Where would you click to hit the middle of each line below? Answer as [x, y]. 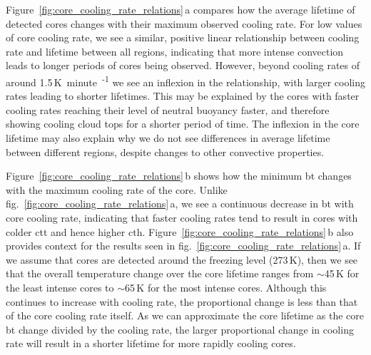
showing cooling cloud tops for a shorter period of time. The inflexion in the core [183, 124]
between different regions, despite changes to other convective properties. [165, 151]
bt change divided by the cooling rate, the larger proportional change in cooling [180, 329]
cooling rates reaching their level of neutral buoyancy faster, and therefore [168, 109]
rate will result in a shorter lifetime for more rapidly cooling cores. [151, 343]
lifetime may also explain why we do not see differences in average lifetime [168, 138]
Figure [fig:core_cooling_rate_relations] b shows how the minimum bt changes [179, 176]
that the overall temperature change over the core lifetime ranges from [160, 273]
